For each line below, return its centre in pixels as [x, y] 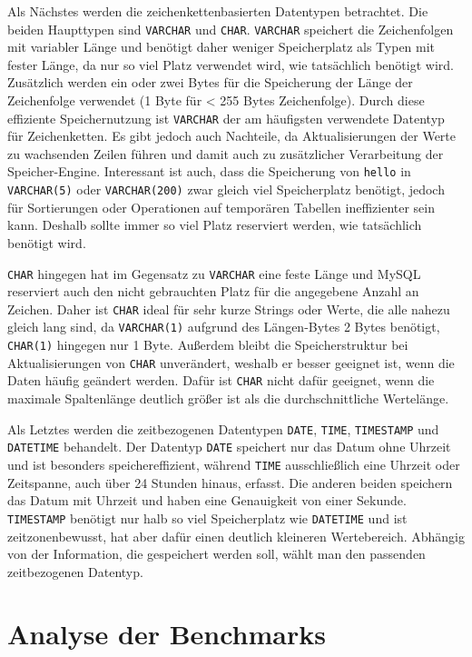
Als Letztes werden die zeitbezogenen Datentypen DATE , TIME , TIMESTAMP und [223, 428]
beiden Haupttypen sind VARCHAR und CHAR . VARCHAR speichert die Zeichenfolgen [231, 29]
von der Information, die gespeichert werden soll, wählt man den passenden [216, 554]
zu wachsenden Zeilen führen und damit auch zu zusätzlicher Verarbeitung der [226, 153]
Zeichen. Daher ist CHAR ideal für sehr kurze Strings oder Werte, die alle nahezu [229, 309]
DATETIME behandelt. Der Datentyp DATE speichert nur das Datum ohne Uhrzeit [229, 447]
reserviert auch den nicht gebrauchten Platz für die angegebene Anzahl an [213, 291]
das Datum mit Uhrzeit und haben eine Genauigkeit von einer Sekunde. [207, 500]
